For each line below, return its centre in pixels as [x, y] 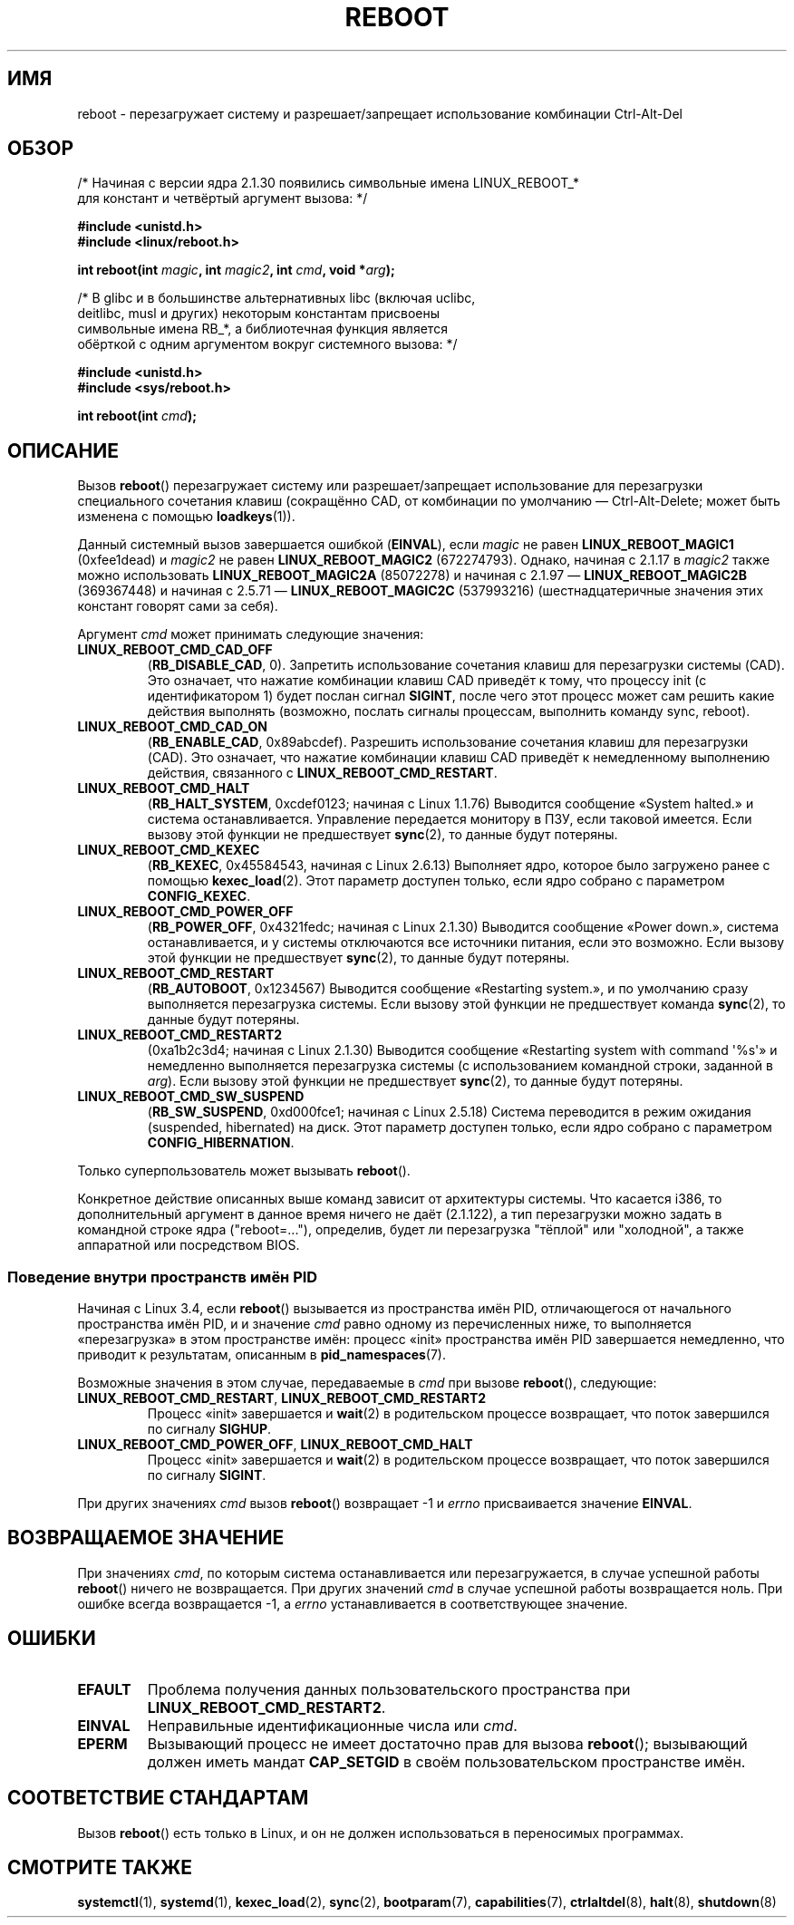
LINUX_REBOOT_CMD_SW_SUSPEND [191, 1097]
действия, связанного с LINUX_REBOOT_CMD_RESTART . [322, 773]
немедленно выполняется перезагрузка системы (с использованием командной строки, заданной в [460, 1066]
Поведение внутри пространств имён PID [163, 1277]
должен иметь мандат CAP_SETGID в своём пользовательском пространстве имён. [446, 1761]
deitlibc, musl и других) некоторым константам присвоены [258, 314]
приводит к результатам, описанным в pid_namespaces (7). [261, 1355]
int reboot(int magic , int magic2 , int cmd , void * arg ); [236, 270]
